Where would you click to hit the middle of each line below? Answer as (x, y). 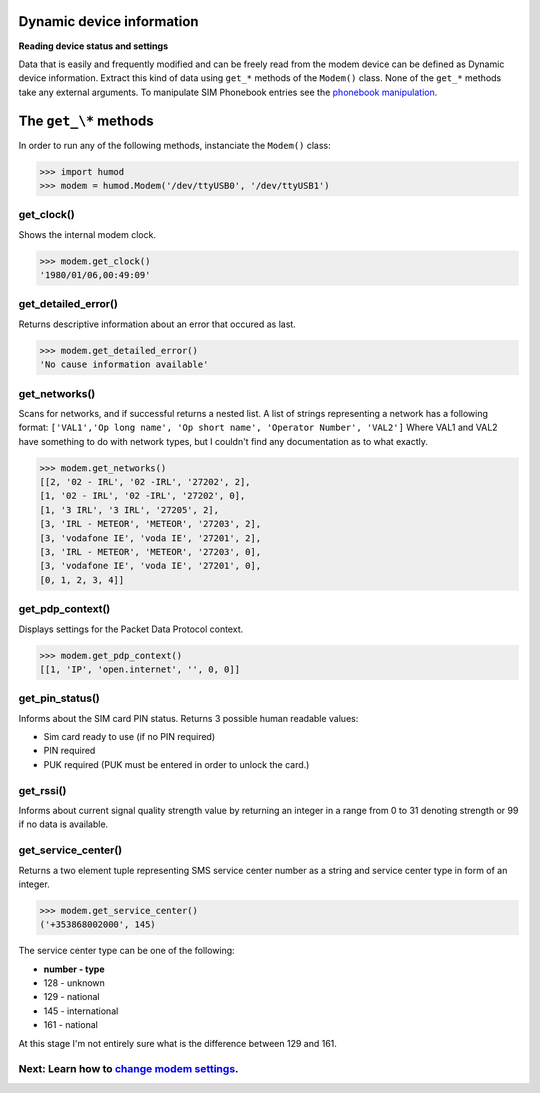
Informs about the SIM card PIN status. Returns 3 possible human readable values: (188, 718)
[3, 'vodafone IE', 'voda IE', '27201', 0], (150, 566)
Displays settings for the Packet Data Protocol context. (131, 629)
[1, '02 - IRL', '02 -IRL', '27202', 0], (142, 496)
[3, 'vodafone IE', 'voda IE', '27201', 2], (150, 538)
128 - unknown (74, 983)
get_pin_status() (59, 698)
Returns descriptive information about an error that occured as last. (157, 324)
